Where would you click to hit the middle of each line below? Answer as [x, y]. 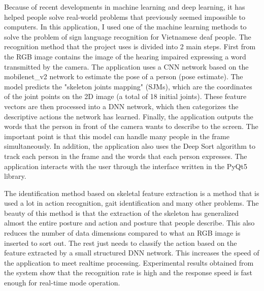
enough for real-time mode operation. [62, 283]
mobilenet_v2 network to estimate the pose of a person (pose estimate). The [124, 76]
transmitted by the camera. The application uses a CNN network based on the [126, 66]
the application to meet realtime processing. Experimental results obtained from [129, 262]
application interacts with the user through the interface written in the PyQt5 [126, 166]
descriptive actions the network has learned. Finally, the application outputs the [129, 116]
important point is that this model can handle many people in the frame [117, 136]
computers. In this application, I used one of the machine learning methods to [125, 27]
